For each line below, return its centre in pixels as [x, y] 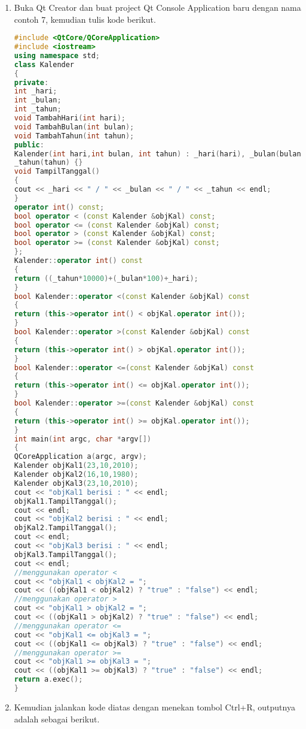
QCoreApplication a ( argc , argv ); [80, 457]
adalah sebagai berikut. [57, 719]
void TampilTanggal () [57, 172]
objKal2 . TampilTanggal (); [65, 528]
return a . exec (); [48, 680]
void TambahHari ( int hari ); [70, 118]
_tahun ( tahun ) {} [48, 163]
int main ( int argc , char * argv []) [82, 439]
